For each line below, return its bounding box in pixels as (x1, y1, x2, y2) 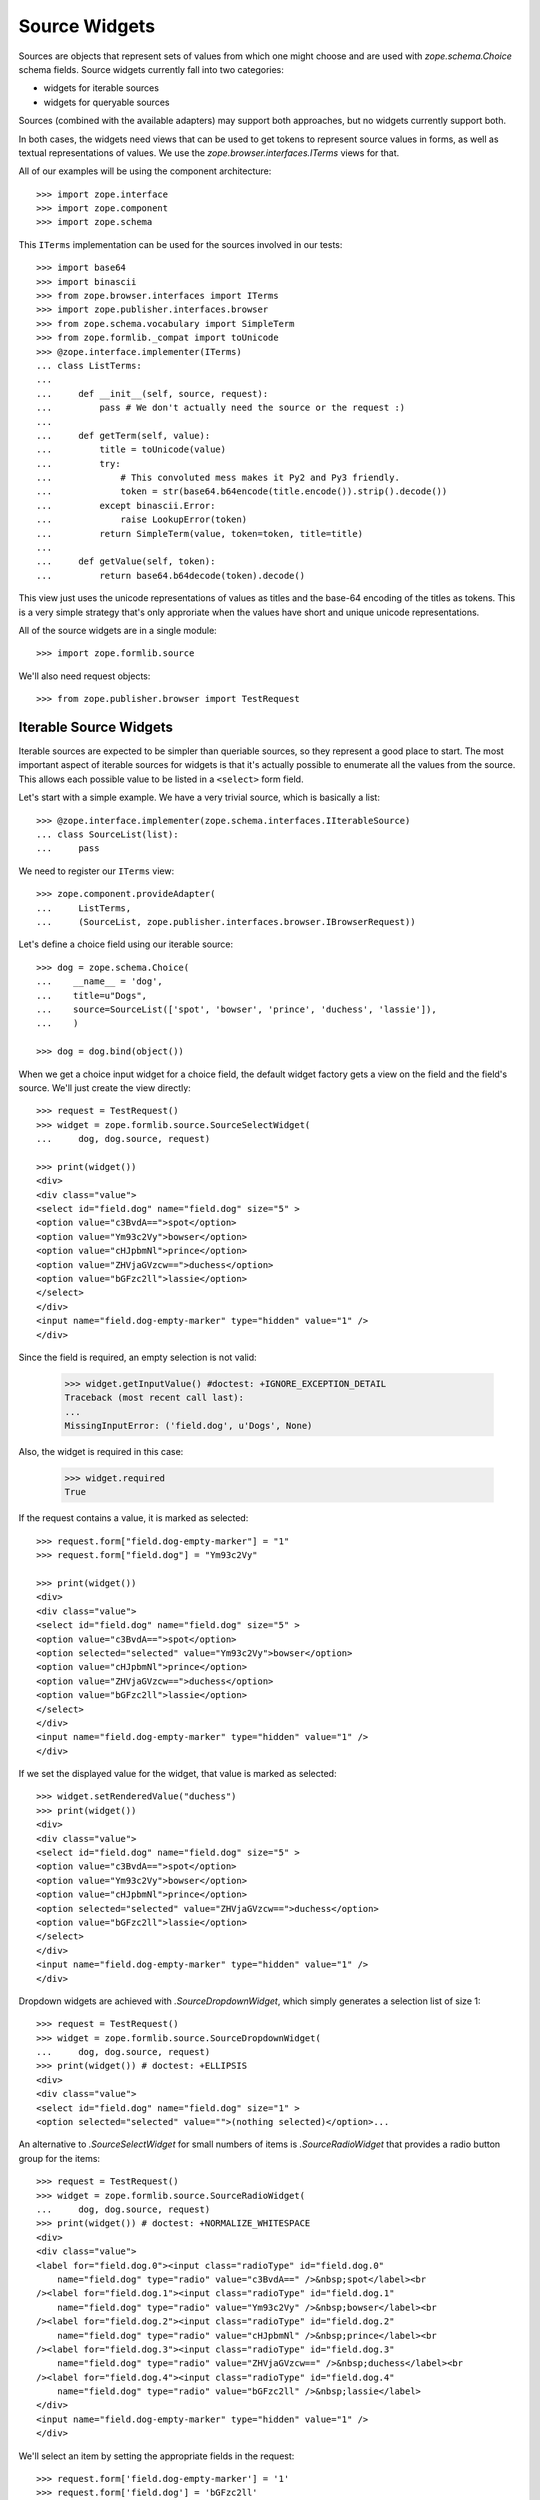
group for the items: (18, 2152, 100, 2164)
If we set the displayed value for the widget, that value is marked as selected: (18, 1768, 337, 1780)
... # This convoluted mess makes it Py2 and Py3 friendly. (36, 472, 400, 484)
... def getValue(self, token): (36, 556, 216, 567)
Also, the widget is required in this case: (18, 1446, 184, 1458)
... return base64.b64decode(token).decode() (36, 570, 305, 581)
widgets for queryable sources (43, 96, 170, 108)
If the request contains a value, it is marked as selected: (18, 1512, 249, 1524)
